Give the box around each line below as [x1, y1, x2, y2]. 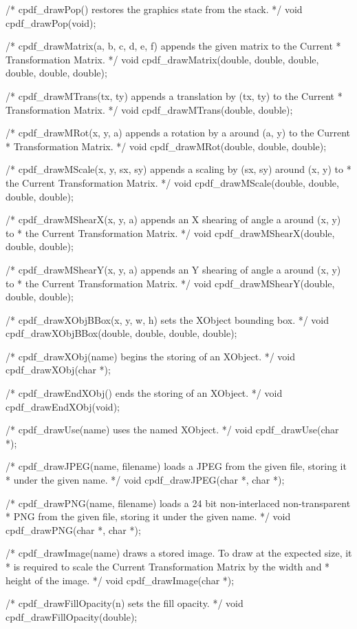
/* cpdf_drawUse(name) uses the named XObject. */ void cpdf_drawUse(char [6, 422, 339, 437]
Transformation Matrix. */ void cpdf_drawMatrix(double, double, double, [6, 52, 319, 66]
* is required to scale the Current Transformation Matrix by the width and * [6, 559, 330, 573]
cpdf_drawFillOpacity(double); [6, 609, 138, 623]
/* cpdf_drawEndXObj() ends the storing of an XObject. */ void [6, 386, 283, 400]
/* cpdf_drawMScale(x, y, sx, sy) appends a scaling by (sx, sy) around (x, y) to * [6, 162, 351, 176]
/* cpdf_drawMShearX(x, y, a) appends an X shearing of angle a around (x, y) [6, 212, 341, 227]
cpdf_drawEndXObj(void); [6, 399, 120, 413]
